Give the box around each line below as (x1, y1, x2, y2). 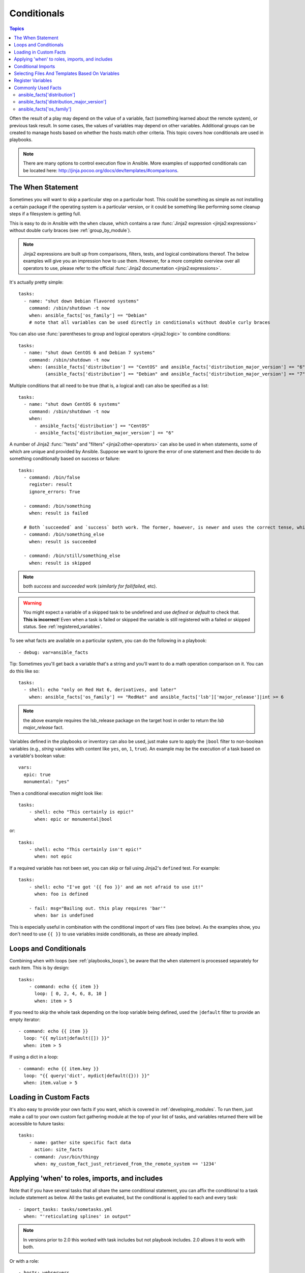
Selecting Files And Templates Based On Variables (14, 70, 119, 76)
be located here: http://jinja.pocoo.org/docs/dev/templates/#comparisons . (23, 167, 179, 173)
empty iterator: (9, 1016, 41, 1022)
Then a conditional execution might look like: (9, 790, 103, 796)
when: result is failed (28, 510, 88, 516)
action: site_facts (34, 1147, 83, 1153)
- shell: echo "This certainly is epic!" (28, 809, 134, 815)
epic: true (23, 771, 51, 778)
